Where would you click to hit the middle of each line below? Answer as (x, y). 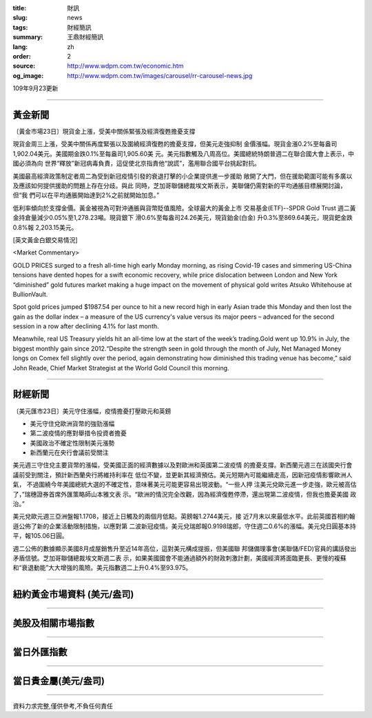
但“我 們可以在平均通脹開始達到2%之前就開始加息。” (86, 195)
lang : (20, 47)
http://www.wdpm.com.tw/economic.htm (125, 66)
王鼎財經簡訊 (85, 37)
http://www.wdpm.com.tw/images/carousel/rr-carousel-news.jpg (160, 75)
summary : (28, 37)
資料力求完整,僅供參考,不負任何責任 (63, 706)
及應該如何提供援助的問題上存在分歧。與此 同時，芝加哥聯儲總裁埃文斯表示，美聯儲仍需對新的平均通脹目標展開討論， (179, 186)
